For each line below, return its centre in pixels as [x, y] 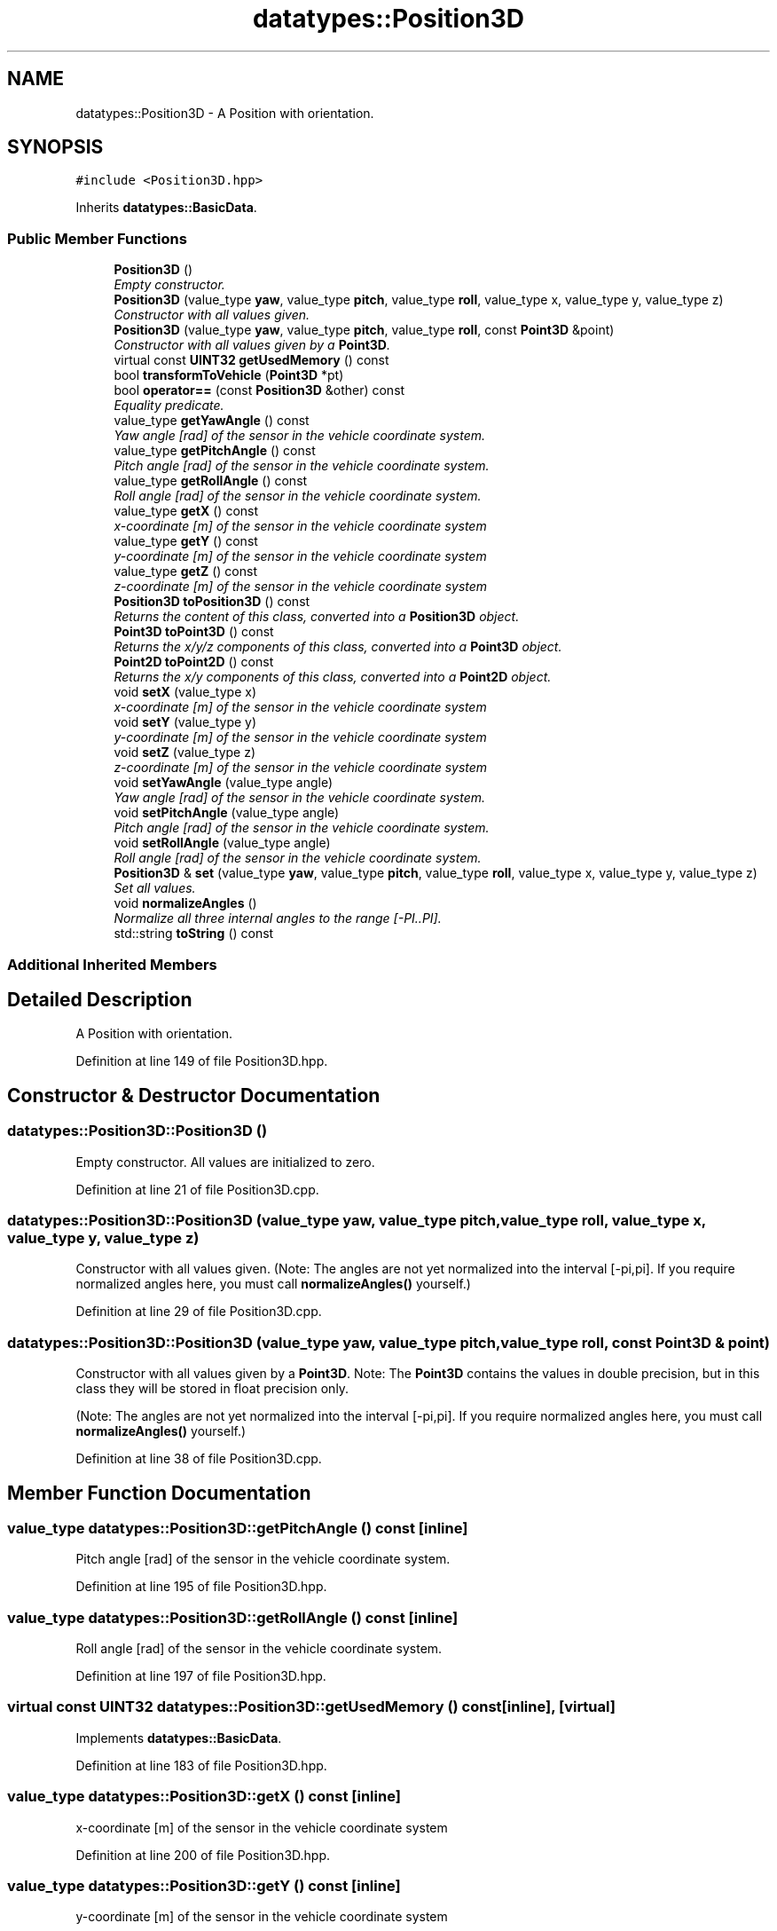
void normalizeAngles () [185, 903]
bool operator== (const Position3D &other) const [259, 390]
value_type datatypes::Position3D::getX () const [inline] [204, 1797]
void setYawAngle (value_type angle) [224, 783]
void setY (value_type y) [185, 722]
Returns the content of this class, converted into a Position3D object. [317, 617]
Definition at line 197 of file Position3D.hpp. [201, 1676]
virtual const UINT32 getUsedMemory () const [251, 360]
